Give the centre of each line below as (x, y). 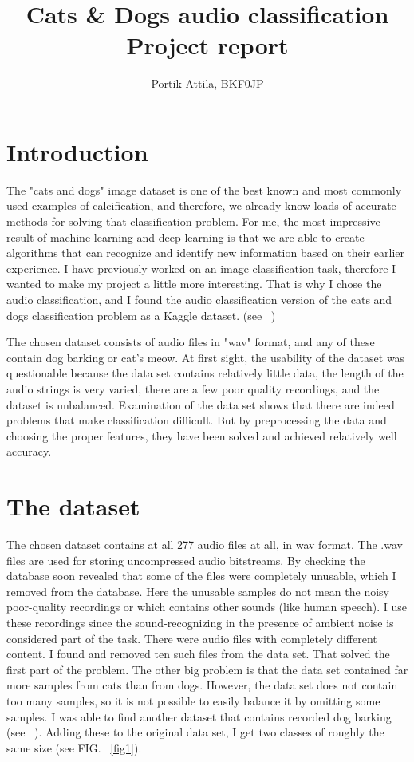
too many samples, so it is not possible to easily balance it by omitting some (193, 701)
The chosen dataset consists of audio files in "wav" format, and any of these (191, 342)
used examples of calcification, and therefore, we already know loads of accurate (201, 205)
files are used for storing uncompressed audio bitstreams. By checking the (186, 560)
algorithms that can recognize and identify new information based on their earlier (205, 253)
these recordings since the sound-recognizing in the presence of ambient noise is (200, 623)
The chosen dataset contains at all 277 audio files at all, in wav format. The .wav (205, 545)
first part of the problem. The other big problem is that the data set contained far (207, 669)
